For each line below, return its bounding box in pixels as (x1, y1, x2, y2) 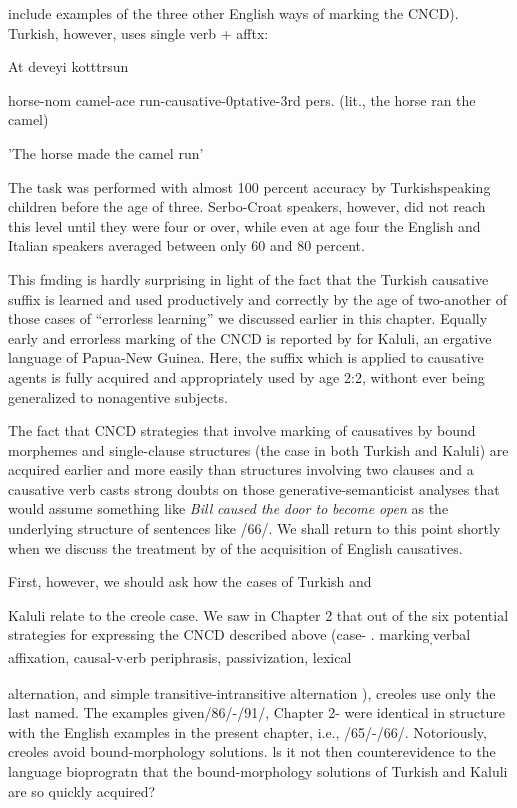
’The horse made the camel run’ (8, 142, 204, 163)
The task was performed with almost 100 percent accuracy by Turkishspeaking (8, 176, 491, 197)
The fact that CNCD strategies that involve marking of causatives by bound (8, 420, 476, 441)
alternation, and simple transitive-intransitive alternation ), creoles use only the (8, 682, 496, 703)
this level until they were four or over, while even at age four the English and (8, 215, 481, 236)
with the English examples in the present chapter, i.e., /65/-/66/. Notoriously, (8, 721, 487, 742)
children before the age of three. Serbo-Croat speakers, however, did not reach (8, 196, 486, 217)
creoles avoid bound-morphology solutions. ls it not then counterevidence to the (8, 741, 496, 762)
